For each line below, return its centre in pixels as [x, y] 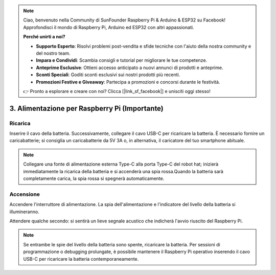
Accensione [25, 194]
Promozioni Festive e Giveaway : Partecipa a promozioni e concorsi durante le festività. [128, 82]
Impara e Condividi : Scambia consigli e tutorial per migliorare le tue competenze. [122, 60]
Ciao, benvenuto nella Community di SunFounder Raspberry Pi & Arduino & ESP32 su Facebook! [124, 20]
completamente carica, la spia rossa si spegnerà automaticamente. [94, 178]
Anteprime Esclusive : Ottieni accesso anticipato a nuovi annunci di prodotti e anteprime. [130, 67]
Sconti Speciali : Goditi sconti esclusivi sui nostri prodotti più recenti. [108, 75]
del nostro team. [53, 53]
